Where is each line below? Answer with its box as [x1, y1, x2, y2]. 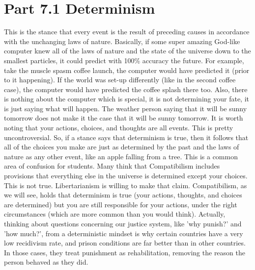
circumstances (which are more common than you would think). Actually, [4, 209, 226, 219]
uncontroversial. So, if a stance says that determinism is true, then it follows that [4, 132, 249, 142]
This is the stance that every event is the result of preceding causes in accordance [4, 26, 250, 37]
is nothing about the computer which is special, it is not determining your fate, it [4, 94, 249, 104]
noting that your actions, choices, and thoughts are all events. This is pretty [4, 123, 233, 133]
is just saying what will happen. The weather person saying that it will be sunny [4, 103, 247, 113]
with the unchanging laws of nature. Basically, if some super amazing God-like [4, 36, 240, 46]
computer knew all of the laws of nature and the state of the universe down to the [4, 46, 251, 56]
